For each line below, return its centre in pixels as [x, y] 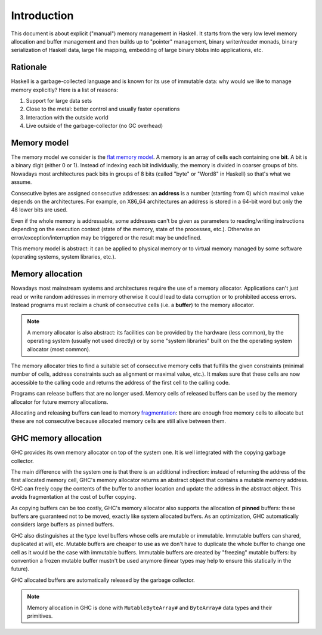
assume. [21, 182]
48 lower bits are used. [39, 210]
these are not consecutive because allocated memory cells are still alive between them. [119, 421]
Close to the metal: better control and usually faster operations [103, 109]
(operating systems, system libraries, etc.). [64, 257]
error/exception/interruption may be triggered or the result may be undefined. [106, 237]
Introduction [42, 16]
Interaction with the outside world [67, 117]
